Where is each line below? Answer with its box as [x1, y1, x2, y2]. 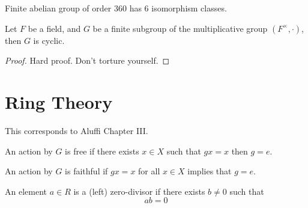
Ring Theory [5, 89, 113, 114]
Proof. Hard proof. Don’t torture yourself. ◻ [5, 54, 170, 67]
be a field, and [28, 22, 81, 34]
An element [5, 185, 47, 197]
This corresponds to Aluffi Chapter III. [5, 124, 148, 136]
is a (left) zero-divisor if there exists [73, 185, 205, 197]
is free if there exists [65, 144, 139, 157]
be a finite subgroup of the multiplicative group [92, 22, 268, 34]
